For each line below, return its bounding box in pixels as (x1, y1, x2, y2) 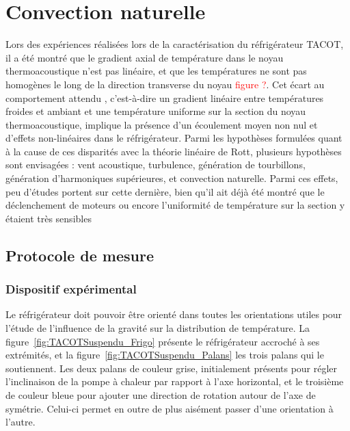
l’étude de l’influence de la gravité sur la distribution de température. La (5, 321, 310, 335)
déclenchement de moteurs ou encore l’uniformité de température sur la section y (5, 198, 345, 212)
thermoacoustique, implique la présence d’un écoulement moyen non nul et (5, 117, 318, 131)
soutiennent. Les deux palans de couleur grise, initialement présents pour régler (5, 361, 338, 375)
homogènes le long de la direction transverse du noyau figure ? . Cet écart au (5, 77, 325, 91)
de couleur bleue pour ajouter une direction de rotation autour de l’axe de (5, 388, 316, 402)
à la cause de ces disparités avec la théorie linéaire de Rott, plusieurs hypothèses (5, 144, 342, 158)
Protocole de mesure (5, 244, 154, 265)
